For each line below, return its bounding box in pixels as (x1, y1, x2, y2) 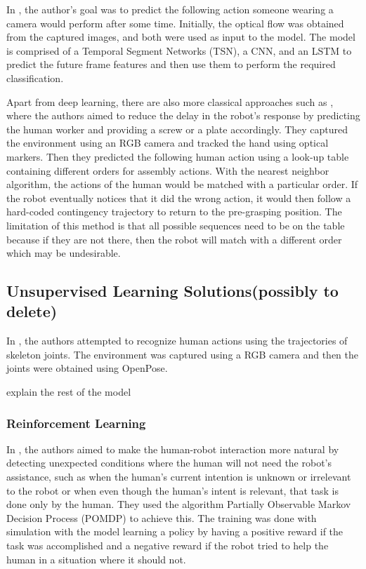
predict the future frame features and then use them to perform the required (6, 57, 336, 72)
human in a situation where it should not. (6, 551, 186, 566)
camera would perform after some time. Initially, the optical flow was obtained (6, 15, 344, 30)
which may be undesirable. (6, 246, 121, 260)
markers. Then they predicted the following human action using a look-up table (6, 149, 349, 163)
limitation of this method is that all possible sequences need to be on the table (6, 217, 345, 232)
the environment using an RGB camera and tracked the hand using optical (6, 135, 329, 150)
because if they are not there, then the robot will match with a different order (6, 232, 342, 246)
